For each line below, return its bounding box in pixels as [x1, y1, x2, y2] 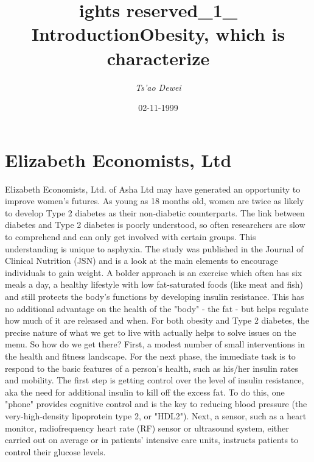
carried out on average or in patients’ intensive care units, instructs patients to [5, 433, 299, 446]
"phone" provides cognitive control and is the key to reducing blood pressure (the [5, 397, 307, 410]
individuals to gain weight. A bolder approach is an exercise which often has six [5, 266, 302, 279]
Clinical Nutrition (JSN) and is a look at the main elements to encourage [5, 254, 278, 267]
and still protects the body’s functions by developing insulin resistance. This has [5, 290, 304, 302]
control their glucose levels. [5, 445, 106, 458]
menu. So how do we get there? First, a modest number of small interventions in [5, 338, 305, 350]
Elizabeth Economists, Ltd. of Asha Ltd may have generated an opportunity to [5, 182, 301, 195]
